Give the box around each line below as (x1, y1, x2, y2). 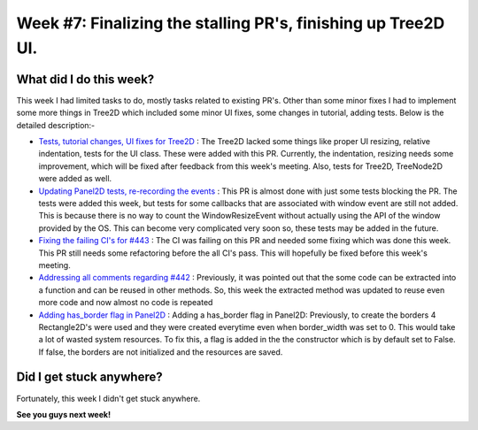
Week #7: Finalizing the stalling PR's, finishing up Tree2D (16, 13, 445, 33)
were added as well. (38, 173, 112, 184)
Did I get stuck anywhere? (16, 370, 163, 385)
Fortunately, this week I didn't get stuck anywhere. (16, 393, 201, 403)
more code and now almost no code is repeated (38, 297, 213, 308)
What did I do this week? (16, 72, 155, 87)
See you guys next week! (16, 409, 111, 419)
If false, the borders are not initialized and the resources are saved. (38, 346, 283, 357)
